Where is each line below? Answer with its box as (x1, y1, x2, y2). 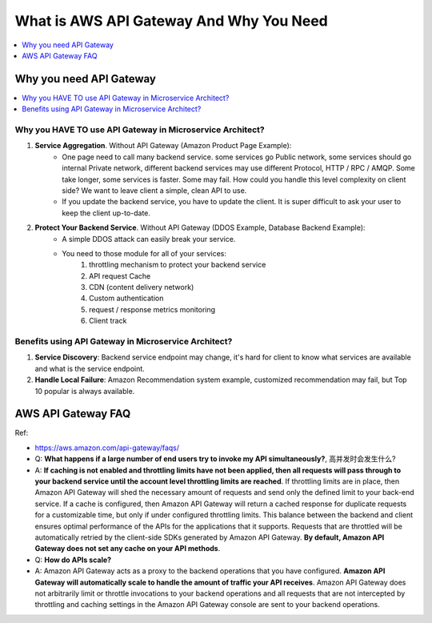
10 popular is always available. (34, 386, 135, 396)
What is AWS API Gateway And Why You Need (14, 12, 328, 30)
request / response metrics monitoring (89, 304, 216, 314)
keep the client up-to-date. (62, 208, 151, 218)
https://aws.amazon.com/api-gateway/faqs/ (34, 443, 180, 452)
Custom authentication (89, 293, 164, 303)
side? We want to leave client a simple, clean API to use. (62, 185, 247, 195)
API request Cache (89, 271, 151, 280)
